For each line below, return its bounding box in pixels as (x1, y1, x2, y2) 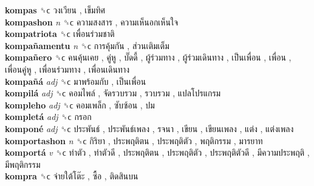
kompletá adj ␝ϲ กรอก (5, 110, 92, 123)
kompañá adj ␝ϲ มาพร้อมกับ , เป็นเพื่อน (5, 75, 146, 87)
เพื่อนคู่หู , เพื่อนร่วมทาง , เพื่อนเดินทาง (5, 62, 130, 75)
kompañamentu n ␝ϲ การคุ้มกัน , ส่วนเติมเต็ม (5, 39, 169, 51)
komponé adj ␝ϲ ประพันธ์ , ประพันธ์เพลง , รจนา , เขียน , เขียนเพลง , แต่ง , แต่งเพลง (5, 122, 294, 135)
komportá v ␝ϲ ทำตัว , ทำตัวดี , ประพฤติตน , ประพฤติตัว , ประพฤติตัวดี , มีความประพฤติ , (5, 146, 310, 159)
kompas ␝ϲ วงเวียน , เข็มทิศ (5, 4, 106, 16)
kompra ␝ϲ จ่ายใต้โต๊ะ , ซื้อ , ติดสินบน (5, 170, 138, 182)
